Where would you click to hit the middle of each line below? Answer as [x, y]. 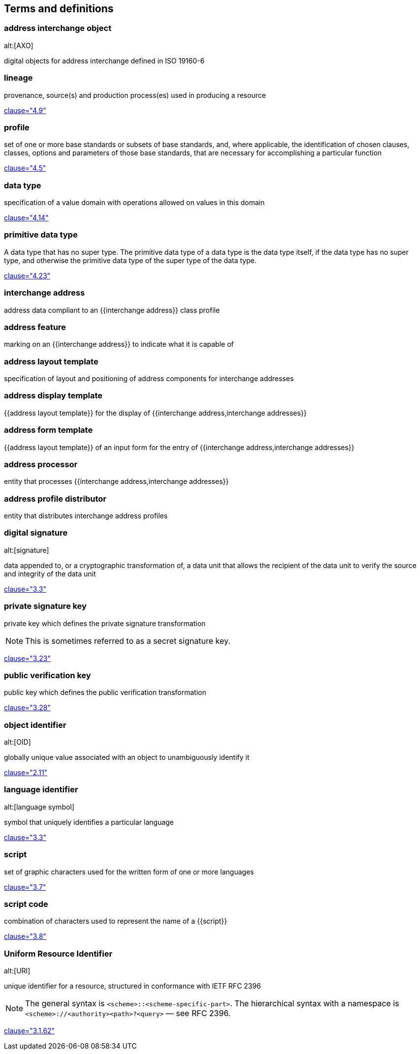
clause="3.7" [25, 887]
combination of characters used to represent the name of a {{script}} [116, 921]
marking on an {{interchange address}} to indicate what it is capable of [119, 344]
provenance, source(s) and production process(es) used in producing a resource [135, 95]
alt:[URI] [17, 971]
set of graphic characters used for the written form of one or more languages [129, 872]
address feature [35, 327]
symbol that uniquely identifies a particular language [89, 822]
